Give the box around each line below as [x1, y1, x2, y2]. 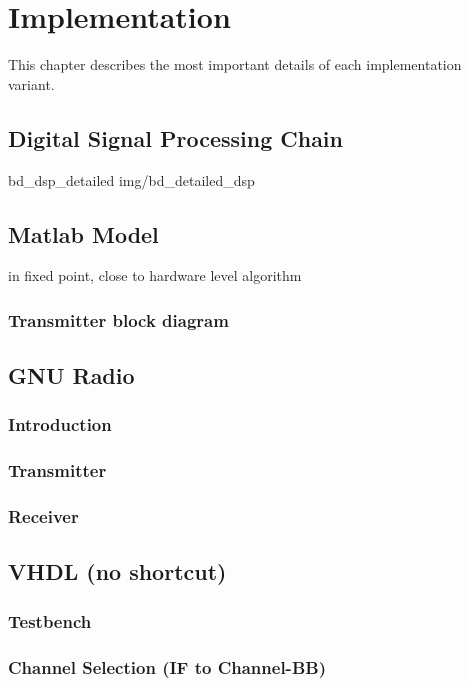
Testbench [8, 608, 92, 633]
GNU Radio [8, 360, 135, 391]
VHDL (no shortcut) [8, 556, 227, 587]
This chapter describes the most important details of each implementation [8, 54, 462, 75]
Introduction [8, 412, 112, 437]
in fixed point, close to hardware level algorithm [8, 265, 302, 286]
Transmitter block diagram [8, 307, 229, 332]
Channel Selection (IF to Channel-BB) [8, 654, 326, 679]
